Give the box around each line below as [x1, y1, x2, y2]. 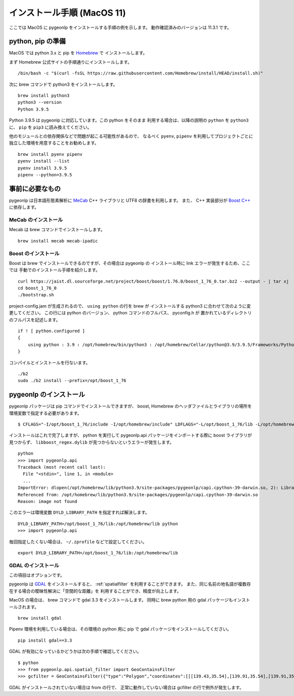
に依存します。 [9, 204, 39, 210]
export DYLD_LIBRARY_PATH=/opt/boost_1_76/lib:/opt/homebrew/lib [18, 550, 178, 555]
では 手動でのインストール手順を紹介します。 [9, 267, 100, 273]
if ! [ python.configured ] [18, 328, 85, 334]
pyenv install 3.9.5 [18, 165, 67, 171]
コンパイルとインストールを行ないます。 [9, 360, 91, 365]
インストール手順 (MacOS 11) [9, 7, 126, 18]
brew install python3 [18, 93, 70, 98]
